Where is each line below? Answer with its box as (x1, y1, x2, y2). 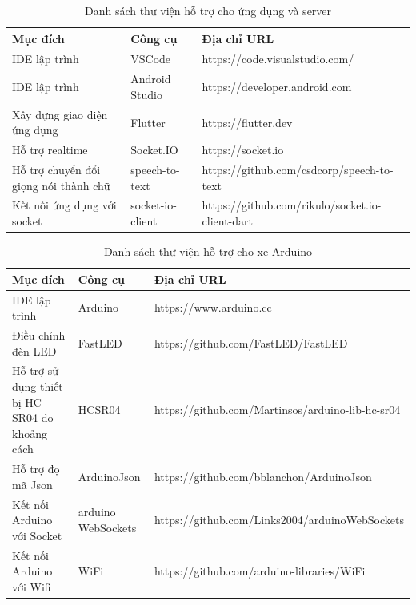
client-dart (202, 213, 253, 229)
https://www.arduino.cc (154, 299, 272, 316)
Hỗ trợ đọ (12, 460, 60, 477)
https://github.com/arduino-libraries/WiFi (154, 563, 366, 579)
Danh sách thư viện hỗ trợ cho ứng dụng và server (84, 2, 332, 18)
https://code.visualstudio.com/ (202, 50, 354, 67)
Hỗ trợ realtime (12, 141, 88, 158)
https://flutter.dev (202, 113, 293, 130)
